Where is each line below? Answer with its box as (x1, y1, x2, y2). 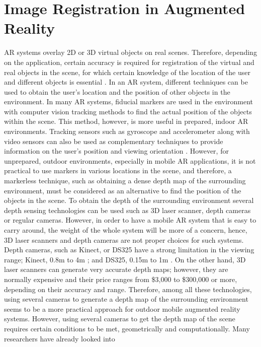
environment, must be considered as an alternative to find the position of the (4, 185, 241, 195)
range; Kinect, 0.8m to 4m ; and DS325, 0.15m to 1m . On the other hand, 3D (4, 254, 246, 264)
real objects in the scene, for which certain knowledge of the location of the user (4, 66, 250, 77)
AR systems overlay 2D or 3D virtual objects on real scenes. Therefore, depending (4, 47, 257, 57)
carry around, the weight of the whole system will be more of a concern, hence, (4, 225, 247, 235)
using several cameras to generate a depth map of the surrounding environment (4, 294, 248, 304)
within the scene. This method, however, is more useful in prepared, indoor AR (4, 116, 248, 126)
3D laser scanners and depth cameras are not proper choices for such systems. (4, 234, 244, 245)
